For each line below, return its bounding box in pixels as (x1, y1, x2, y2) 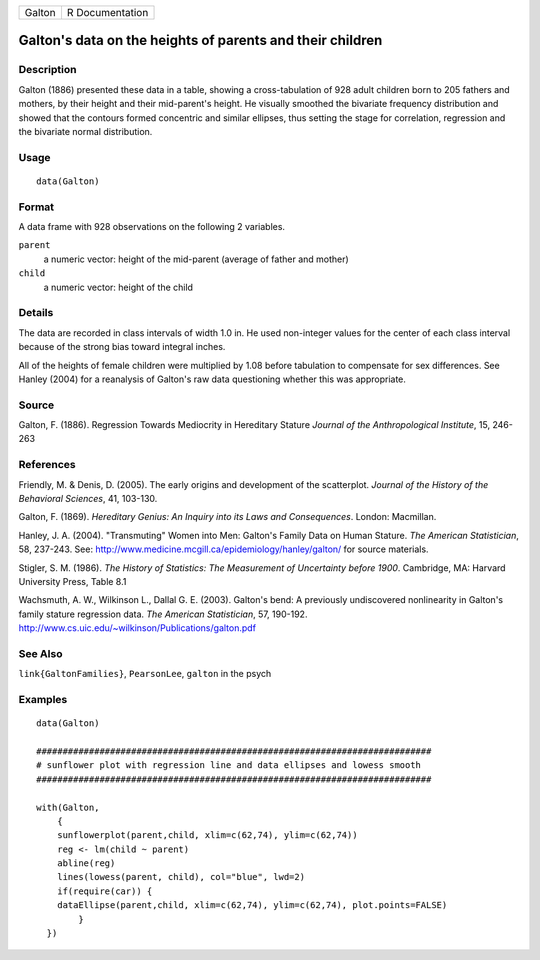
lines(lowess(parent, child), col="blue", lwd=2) (56, 871, 305, 883)
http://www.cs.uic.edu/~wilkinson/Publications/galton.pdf (18, 622, 257, 634)
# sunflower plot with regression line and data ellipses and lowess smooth (36, 760, 422, 771)
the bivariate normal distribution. (18, 125, 153, 137)
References (18, 458, 76, 472)
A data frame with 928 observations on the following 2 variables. (18, 221, 285, 233)
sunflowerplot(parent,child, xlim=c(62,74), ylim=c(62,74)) (56, 830, 359, 841)
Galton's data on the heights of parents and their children (18, 32, 383, 49)
